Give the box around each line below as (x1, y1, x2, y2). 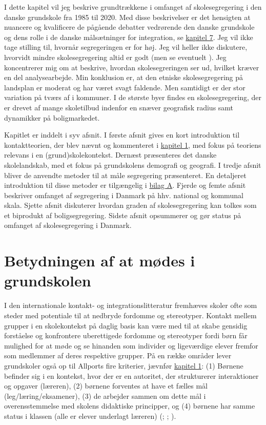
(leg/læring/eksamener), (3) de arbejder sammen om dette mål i (4, 390, 206, 401)
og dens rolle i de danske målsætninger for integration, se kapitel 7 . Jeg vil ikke (4, 31, 253, 42)
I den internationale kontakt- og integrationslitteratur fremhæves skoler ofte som (4, 300, 257, 311)
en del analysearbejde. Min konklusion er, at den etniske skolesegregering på (4, 72, 243, 83)
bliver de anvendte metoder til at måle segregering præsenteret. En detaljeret (4, 169, 247, 180)
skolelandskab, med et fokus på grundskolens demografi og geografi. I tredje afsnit (4, 159, 261, 170)
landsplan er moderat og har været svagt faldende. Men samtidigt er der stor (4, 82, 245, 92)
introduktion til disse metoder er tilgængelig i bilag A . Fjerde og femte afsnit (4, 180, 246, 190)
